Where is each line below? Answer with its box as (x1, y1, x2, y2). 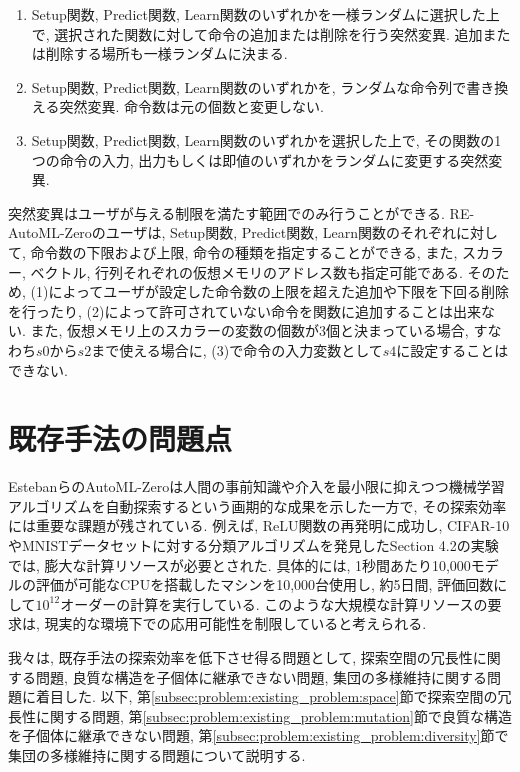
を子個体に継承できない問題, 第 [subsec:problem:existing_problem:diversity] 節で (8, 725, 509, 746)
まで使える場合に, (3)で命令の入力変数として (91, 339, 383, 360)
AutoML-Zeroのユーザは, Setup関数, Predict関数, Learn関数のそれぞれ (8, 222, 457, 243)
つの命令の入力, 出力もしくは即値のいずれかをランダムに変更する (31, 149, 461, 170)
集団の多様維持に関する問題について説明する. (8, 744, 306, 765)
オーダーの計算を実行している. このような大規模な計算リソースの (60, 593, 488, 614)
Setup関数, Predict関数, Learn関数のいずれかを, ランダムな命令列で (31, 76, 467, 97)
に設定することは (396, 339, 509, 360)
